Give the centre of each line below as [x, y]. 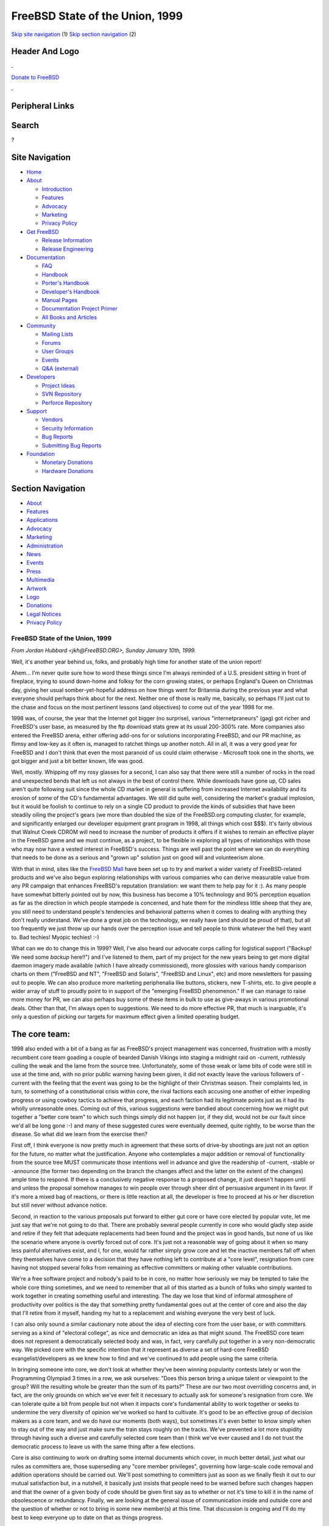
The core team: [41, 1034]
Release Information [67, 240]
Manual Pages [60, 300]
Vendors [52, 420]
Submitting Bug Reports [72, 445]
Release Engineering [68, 249]
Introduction [57, 189]
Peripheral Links [43, 106]
